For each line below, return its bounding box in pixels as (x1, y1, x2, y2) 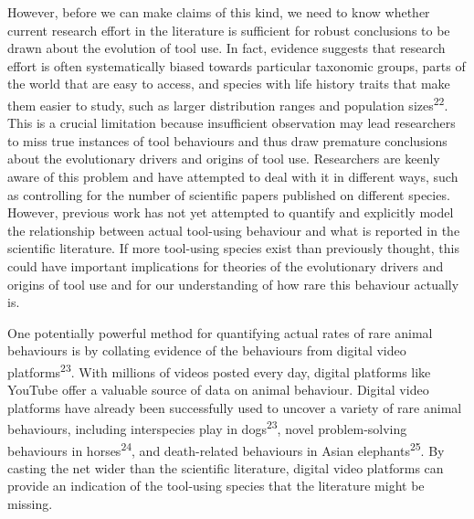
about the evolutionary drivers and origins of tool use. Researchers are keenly (7, 149, 440, 168)
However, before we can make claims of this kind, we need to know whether (7, 3, 430, 21)
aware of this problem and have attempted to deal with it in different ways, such (7, 167, 458, 185)
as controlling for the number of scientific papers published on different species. (7, 185, 450, 204)
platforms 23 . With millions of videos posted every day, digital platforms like (7, 359, 431, 381)
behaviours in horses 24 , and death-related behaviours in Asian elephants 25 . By (7, 438, 445, 460)
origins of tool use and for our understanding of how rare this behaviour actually (7, 274, 459, 293)
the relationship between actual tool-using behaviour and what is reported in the (7, 220, 460, 239)
